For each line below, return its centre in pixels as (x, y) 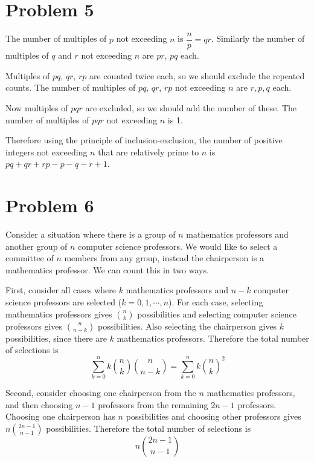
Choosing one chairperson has (60, 416)
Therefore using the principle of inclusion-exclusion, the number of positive (144, 140)
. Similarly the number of (258, 38)
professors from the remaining (153, 404)
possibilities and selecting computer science (217, 314)
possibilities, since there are (56, 338)
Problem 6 (50, 205)
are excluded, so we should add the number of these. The (191, 107)
